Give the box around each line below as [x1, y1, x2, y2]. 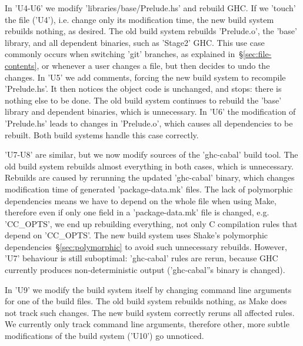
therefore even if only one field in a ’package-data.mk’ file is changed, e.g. [5, 206, 269, 218]
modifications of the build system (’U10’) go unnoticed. [5, 330, 204, 342]
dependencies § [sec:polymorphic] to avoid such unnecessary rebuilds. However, [5, 240, 287, 252]
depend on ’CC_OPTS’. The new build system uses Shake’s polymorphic [5, 229, 268, 241]
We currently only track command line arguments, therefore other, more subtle [5, 318, 289, 330]
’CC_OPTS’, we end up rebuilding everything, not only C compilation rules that [5, 217, 298, 229]
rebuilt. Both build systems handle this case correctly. [5, 128, 199, 141]
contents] [5, 59, 37, 71]
